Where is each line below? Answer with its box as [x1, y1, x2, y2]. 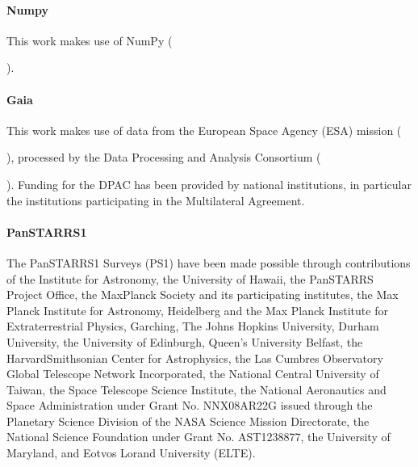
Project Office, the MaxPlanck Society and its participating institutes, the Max [6, 286, 399, 303]
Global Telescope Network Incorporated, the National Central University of [6, 365, 379, 382]
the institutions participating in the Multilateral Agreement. [6, 191, 305, 208]
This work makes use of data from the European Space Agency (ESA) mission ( [6, 121, 402, 138]
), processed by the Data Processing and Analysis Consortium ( [6, 149, 321, 166]
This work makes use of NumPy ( [6, 32, 173, 48]
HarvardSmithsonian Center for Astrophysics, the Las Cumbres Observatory [6, 349, 383, 366]
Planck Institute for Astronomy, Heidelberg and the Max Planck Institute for [6, 301, 388, 318]
